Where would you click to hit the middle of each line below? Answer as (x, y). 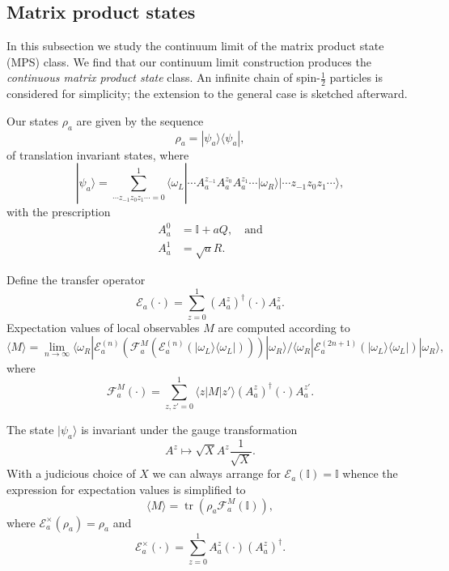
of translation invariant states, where (98, 154)
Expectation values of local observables (103, 327)
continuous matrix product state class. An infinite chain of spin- (163, 77)
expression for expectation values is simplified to (126, 489)
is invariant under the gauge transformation (189, 430)
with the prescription (59, 212)
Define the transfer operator (76, 280)
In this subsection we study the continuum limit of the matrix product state (195, 46)
